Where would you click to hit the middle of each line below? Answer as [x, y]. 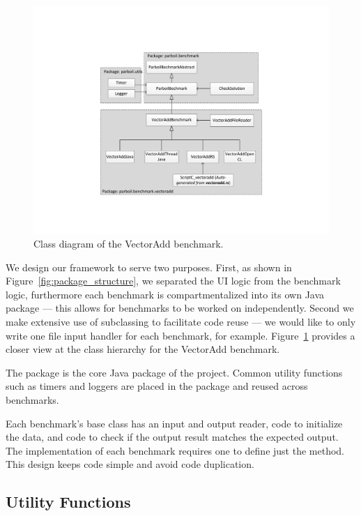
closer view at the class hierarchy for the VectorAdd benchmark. [143, 349]
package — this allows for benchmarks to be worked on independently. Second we [180, 308]
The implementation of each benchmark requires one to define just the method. [175, 450]
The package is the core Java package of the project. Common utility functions [174, 372]
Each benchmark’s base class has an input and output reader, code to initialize [174, 423]
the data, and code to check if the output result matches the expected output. [172, 437]
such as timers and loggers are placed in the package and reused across [157, 386]
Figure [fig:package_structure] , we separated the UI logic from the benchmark [173, 281]
